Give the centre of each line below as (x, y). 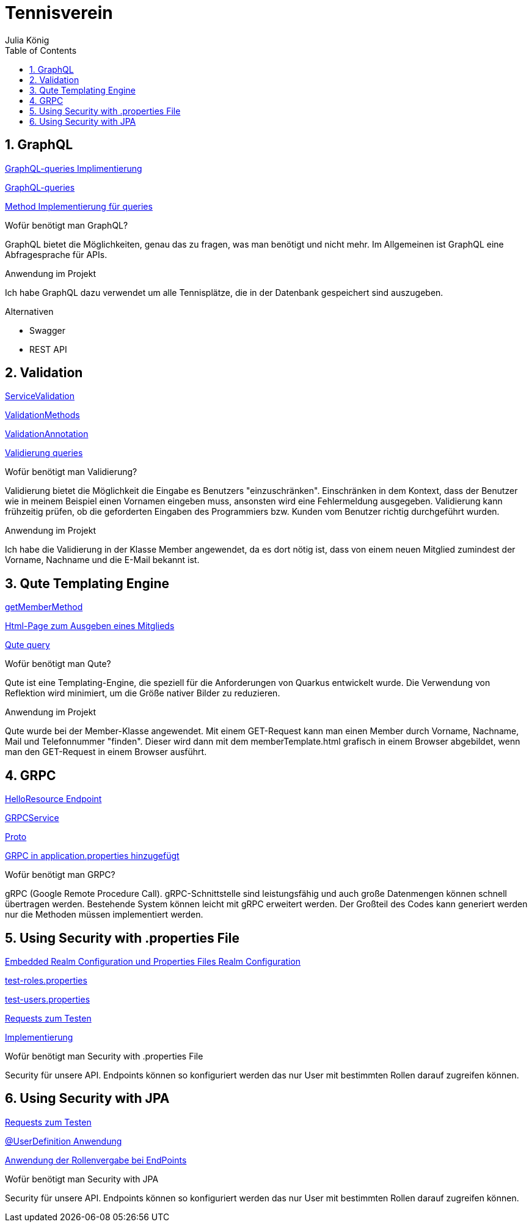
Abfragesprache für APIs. (56, 254)
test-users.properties (48, 999)
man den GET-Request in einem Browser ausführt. (106, 752)
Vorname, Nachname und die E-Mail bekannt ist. (102, 560)
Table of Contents (41, 50)
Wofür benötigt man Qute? (58, 664)
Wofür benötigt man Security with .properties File (104, 1056)
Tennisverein (59, 13)
